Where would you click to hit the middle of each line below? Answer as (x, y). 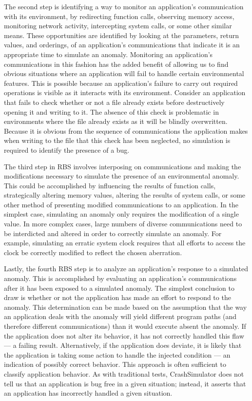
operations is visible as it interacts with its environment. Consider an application (125, 92)
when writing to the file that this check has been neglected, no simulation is (117, 140)
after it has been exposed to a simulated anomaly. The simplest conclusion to (119, 288)
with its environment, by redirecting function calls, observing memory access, (119, 16)
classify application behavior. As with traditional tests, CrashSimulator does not (124, 373)
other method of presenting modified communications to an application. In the (121, 204)
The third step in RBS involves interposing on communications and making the (123, 166)
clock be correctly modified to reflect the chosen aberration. (93, 252)
